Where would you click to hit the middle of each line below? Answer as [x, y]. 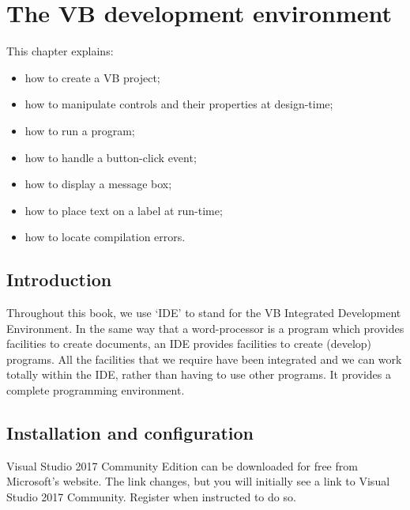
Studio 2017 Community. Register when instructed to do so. [151, 497]
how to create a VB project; [92, 77]
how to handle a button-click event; [111, 157]
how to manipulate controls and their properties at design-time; [179, 104]
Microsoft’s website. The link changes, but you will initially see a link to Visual [198, 481]
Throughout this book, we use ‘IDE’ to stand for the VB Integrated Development [204, 313]
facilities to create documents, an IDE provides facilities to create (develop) [189, 344]
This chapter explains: [60, 51]
